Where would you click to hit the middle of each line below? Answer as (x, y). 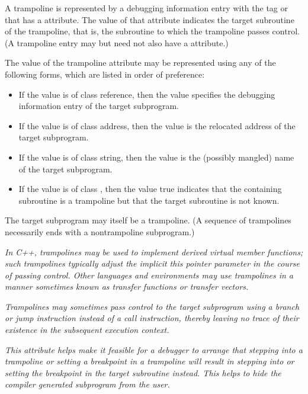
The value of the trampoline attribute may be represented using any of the (140, 63)
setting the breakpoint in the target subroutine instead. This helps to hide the (143, 372)
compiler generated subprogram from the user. (87, 384)
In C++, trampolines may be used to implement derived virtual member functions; (154, 252)
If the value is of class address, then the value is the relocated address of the (157, 125)
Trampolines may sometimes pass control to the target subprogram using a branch (152, 306)
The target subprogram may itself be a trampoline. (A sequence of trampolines (148, 220)
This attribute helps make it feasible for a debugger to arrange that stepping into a (154, 349)
